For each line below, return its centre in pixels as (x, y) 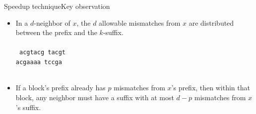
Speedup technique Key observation (57, 6)
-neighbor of (52, 22)
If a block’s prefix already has (61, 88)
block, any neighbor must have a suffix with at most (95, 97)
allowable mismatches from (140, 22)
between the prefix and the (56, 32)
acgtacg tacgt (42, 53)
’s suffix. (28, 107)
